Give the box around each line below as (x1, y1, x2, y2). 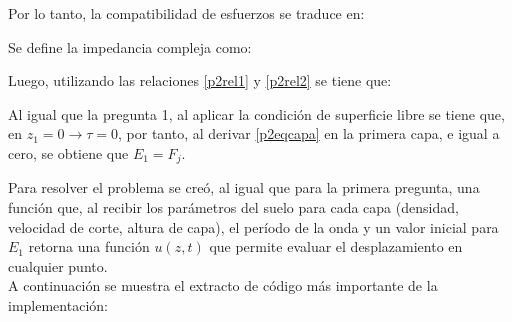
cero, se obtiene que (8, 142, 129, 163)
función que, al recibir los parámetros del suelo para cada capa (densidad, (8, 197, 459, 218)
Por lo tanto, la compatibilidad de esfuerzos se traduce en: (8, 3, 365, 23)
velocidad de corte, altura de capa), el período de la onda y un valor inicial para (8, 216, 499, 237)
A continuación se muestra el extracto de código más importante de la (8, 275, 438, 296)
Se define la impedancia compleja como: (8, 36, 252, 57)
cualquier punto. (8, 255, 108, 276)
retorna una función (28, 236, 150, 257)
